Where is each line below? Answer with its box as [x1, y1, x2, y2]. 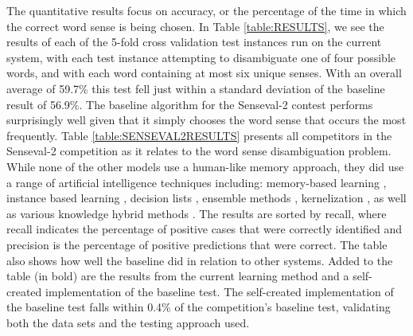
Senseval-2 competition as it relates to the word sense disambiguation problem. [6, 143, 392, 159]
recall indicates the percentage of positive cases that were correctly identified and [6, 221, 403, 237]
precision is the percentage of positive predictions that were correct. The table [6, 236, 388, 252]
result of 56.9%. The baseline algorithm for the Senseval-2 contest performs [6, 96, 373, 112]
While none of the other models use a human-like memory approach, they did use [6, 158, 404, 174]
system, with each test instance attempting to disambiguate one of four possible [6, 49, 395, 65]
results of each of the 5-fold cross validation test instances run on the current [6, 33, 382, 50]
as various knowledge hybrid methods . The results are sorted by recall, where [6, 205, 387, 221]
